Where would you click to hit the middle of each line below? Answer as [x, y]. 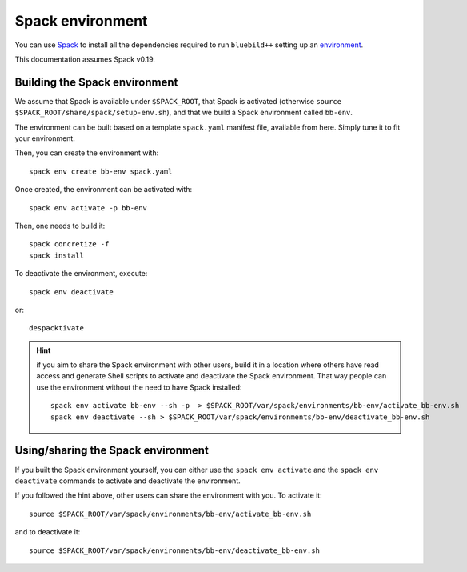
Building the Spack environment [96, 82]
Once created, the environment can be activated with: [104, 190]
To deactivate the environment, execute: [81, 274]
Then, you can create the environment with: [87, 153]
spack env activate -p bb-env [88, 208]
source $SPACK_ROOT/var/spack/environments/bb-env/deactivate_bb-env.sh [174, 550]
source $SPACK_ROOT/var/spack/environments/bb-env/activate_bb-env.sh [170, 514]
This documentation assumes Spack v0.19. [85, 59]
